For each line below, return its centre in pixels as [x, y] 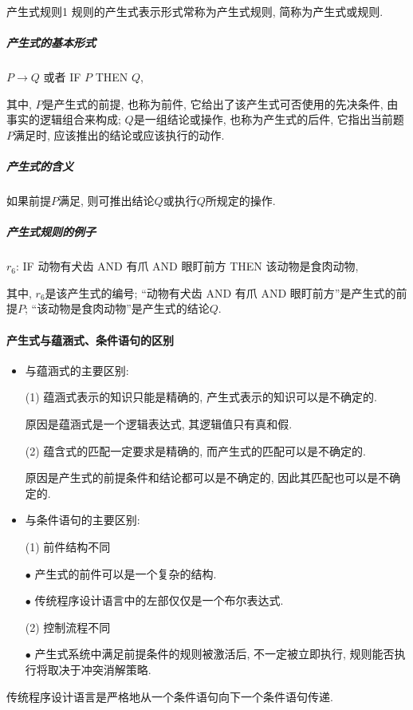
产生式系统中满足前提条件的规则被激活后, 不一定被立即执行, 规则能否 [214, 654]
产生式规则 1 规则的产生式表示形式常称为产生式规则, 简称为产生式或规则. [195, 11]
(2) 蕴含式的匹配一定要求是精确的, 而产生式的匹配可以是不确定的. [195, 450]
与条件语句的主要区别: [83, 520]
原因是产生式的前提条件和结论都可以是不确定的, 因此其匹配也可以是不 [207, 477]
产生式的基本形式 [51, 43]
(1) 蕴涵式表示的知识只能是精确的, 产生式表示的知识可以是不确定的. [201, 397]
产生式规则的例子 [51, 232]
